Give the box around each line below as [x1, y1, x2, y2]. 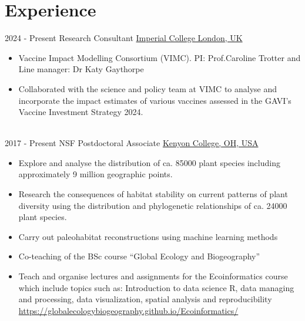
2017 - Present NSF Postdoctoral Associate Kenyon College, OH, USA [5, 137, 259, 149]
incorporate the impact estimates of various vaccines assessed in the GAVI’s [18, 94, 291, 106]
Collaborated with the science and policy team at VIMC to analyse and [18, 82, 277, 94]
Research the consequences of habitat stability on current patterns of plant [18, 188, 288, 200]
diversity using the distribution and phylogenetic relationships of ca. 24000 [18, 199, 287, 211]
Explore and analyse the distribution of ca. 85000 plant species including [18, 156, 280, 168]
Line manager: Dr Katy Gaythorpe [18, 63, 144, 75]
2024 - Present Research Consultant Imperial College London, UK [5, 32, 243, 44]
